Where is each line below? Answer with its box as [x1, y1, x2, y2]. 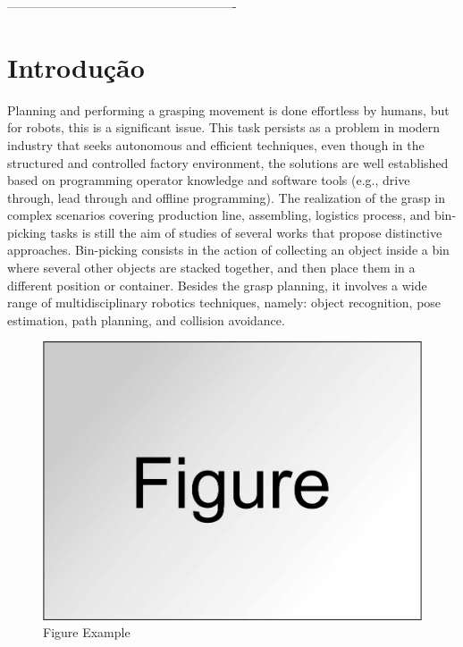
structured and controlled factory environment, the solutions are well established [7, 153, 449, 172]
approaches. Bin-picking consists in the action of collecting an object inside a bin [7, 240, 450, 259]
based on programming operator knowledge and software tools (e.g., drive [7, 171, 410, 189]
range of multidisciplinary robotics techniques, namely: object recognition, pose [7, 293, 442, 312]
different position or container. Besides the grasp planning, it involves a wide [7, 275, 427, 294]
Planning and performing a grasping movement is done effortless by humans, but [7, 100, 450, 119]
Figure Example [43, 623, 130, 642]
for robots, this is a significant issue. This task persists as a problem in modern [7, 118, 441, 137]
